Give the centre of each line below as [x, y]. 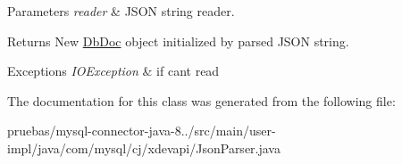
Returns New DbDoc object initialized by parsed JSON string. [178, 41]
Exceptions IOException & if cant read [113, 71]
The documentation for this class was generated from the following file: [201, 100]
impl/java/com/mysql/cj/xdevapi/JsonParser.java [144, 148]
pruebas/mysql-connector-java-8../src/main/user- [142, 131]
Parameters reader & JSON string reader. [121, 11]
